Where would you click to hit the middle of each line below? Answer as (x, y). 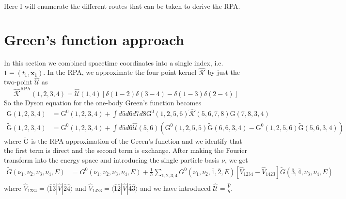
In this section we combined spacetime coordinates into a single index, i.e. (114, 62)
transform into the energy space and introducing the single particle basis (112, 159)
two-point (18, 82)
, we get (236, 159)
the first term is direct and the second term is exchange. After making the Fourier (126, 150)
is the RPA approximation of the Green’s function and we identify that (137, 141)
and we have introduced (175, 188)
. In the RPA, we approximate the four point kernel (120, 72)
